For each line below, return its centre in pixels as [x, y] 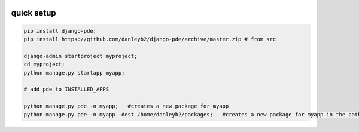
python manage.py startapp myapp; [74, 73]
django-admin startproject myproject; [80, 56]
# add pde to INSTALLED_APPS [66, 89]
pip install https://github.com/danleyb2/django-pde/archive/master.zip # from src [150, 39]
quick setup [34, 13]
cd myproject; [44, 65]
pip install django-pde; [60, 31]
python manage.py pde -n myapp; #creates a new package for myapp [126, 106]
